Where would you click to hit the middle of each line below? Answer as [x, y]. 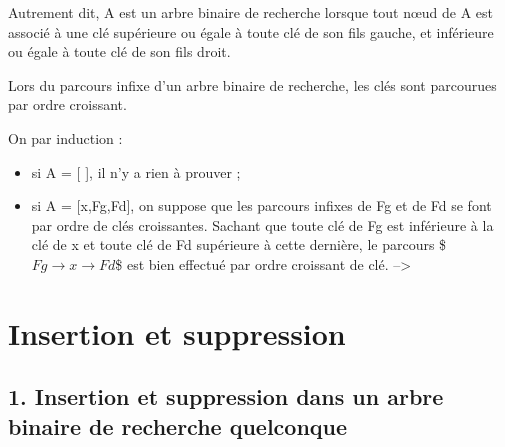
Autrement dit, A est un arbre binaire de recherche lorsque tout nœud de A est [251, 12]
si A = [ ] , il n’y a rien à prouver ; [136, 171]
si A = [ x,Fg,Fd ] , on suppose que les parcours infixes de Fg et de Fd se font [261, 205]
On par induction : [65, 137]
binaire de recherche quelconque [178, 425]
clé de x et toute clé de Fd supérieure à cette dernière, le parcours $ [239, 244]
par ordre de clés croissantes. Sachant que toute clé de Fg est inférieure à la [262, 224]
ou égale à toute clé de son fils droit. [119, 51]
